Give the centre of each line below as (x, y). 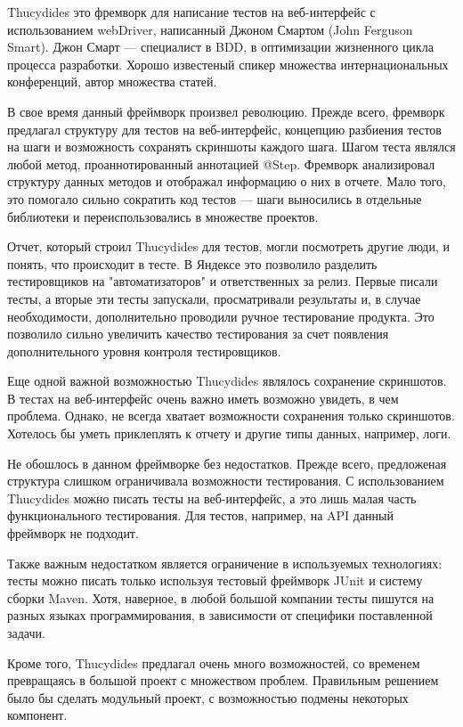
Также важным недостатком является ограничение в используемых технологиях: (225, 563)
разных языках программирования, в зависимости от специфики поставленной (220, 615)
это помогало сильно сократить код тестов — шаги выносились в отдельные (215, 198)
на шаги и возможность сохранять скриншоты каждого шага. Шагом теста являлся (231, 147)
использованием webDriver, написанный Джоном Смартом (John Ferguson (210, 29)
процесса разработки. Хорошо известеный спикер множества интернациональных (228, 64)
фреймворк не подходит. (73, 533)
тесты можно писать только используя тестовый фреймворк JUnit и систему (215, 580)
